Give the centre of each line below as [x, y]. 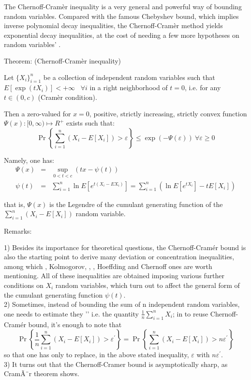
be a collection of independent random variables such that [129, 77]
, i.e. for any [203, 87]
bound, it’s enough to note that [75, 324]
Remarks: [18, 231]
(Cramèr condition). [67, 97]
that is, [15, 204]
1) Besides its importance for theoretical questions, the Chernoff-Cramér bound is [125, 247]
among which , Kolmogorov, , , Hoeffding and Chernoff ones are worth [108, 266]
